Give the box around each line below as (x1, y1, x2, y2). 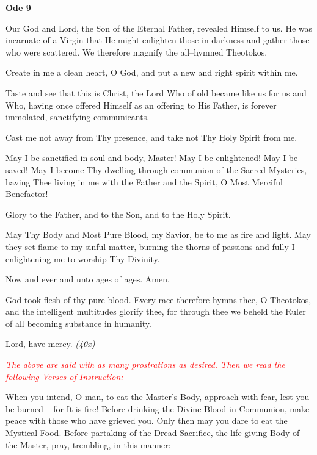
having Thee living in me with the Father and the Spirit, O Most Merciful (5, 175, 283, 188)
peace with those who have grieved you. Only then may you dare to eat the (5, 414, 288, 427)
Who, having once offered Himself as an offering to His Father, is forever (5, 98, 277, 111)
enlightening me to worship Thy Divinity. (5, 252, 160, 265)
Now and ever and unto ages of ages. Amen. (5, 273, 170, 285)
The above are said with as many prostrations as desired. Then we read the (5, 358, 285, 371)
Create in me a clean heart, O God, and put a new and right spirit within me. (5, 66, 298, 79)
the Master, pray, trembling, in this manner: (5, 438, 171, 451)
